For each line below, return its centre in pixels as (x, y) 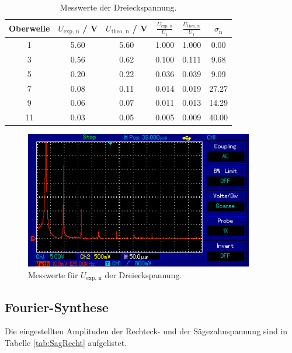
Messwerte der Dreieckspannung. (118, 7)
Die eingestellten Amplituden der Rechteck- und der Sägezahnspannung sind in (146, 331)
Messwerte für (53, 274)
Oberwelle (29, 28)
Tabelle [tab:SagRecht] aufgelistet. (66, 342)
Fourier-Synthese (57, 307)
